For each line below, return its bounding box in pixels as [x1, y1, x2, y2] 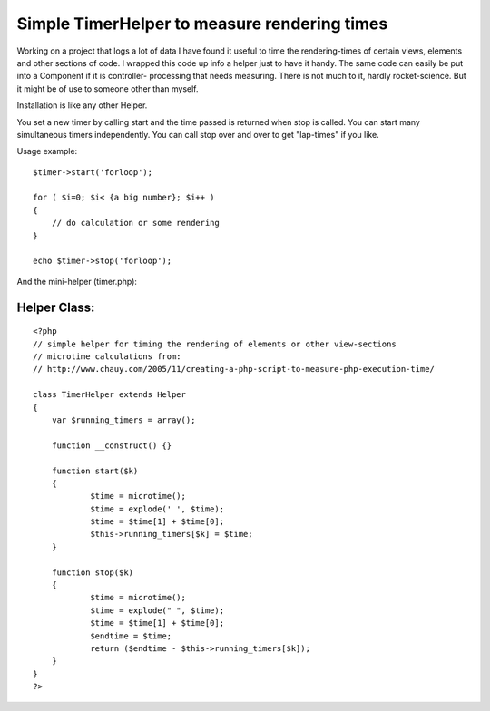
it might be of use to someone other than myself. [16, 83, 199, 94]
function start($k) [51, 465, 139, 476]
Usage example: [16, 146, 78, 157]
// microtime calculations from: [33, 351, 181, 362]
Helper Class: [16, 299, 95, 315]
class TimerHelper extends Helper [33, 390, 186, 400]
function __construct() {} [51, 440, 172, 451]
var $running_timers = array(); [51, 414, 196, 425]
